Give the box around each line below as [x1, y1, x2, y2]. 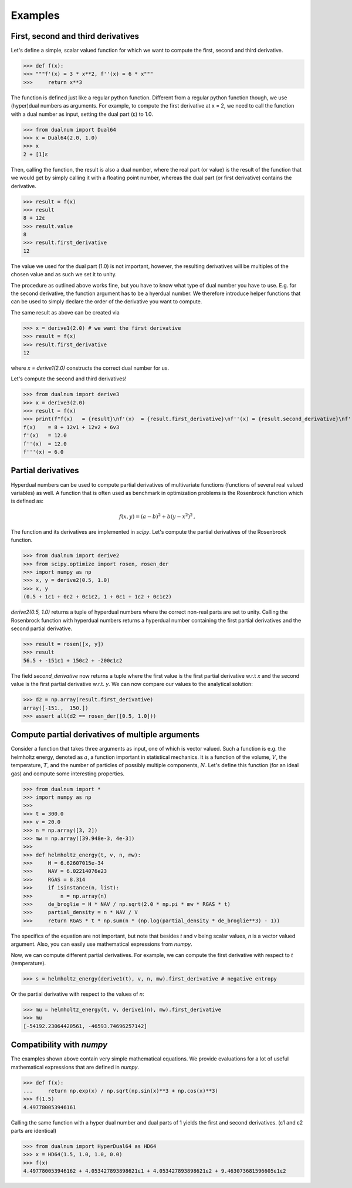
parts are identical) [11, 1127, 57, 1135]
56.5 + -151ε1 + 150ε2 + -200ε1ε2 [23, 657, 123, 664]
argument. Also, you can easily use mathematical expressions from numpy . [11, 941, 193, 948]
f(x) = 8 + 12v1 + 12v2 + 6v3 [23, 424, 120, 430]
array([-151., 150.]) [23, 704, 89, 711]
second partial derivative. [11, 625, 73, 632]
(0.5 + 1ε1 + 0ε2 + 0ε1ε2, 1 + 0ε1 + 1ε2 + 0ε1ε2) [23, 594, 172, 600]
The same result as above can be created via [11, 309, 120, 316]
